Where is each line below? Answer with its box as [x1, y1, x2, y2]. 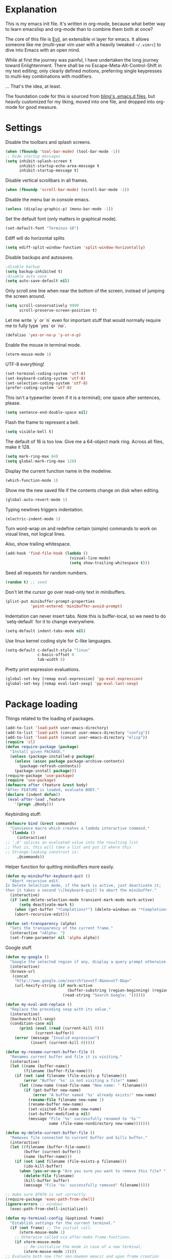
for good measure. [18, 104, 58, 110]
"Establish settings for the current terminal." [10, 1220, 116, 1226]
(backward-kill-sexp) [10, 1016, 56, 1021]
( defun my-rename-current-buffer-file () [5, 1049, 95, 1055]
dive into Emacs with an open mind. [5, 47, 80, 53]
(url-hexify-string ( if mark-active [14, 983, 93, 988]
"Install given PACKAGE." [10, 749, 66, 754]
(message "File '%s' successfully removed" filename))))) [24, 1182, 150, 1188]
